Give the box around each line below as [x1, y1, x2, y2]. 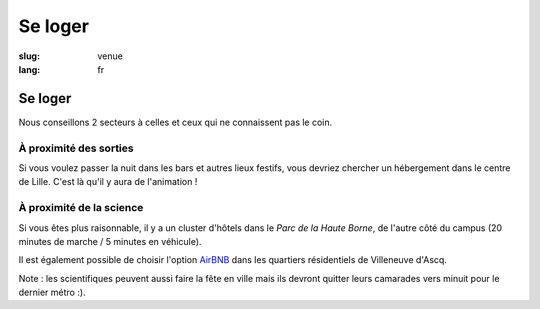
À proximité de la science [18, 201, 144, 215]
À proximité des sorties [18, 141, 134, 155]
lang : [18, 63, 41, 75]
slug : [18, 50, 40, 62]
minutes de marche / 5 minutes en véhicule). [18, 235, 202, 247]
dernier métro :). [18, 286, 86, 299]
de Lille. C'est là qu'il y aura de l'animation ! [18, 176, 198, 188]
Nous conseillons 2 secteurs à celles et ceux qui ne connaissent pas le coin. [18, 116, 333, 128]
